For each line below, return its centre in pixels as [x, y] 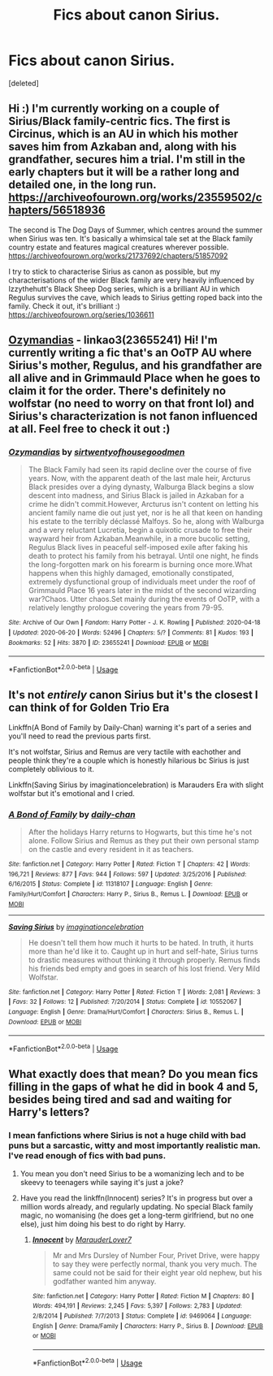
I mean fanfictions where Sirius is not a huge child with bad [127, 1136]
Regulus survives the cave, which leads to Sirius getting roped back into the [135, 297]
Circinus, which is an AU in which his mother [123, 134]
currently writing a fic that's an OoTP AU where [130, 353]
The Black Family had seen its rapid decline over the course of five [140, 469]
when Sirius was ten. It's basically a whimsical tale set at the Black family [131, 238]
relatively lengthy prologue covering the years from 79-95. [126, 608]
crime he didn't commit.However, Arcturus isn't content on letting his [143, 504]
